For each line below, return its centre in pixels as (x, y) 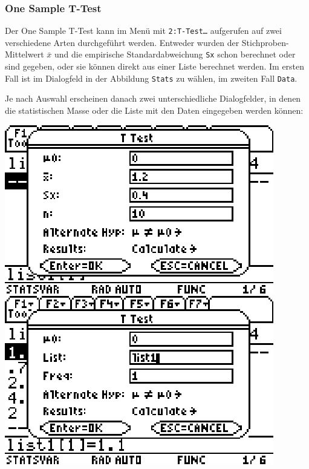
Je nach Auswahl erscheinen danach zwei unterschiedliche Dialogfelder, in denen (153, 98)
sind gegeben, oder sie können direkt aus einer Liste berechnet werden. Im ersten (155, 66)
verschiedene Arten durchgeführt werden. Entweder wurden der (122, 42)
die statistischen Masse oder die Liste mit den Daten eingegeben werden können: (154, 110)
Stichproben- (265, 42)
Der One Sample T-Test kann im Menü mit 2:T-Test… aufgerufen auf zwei (143, 31)
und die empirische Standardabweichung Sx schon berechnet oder (175, 54)
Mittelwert (24, 54)
